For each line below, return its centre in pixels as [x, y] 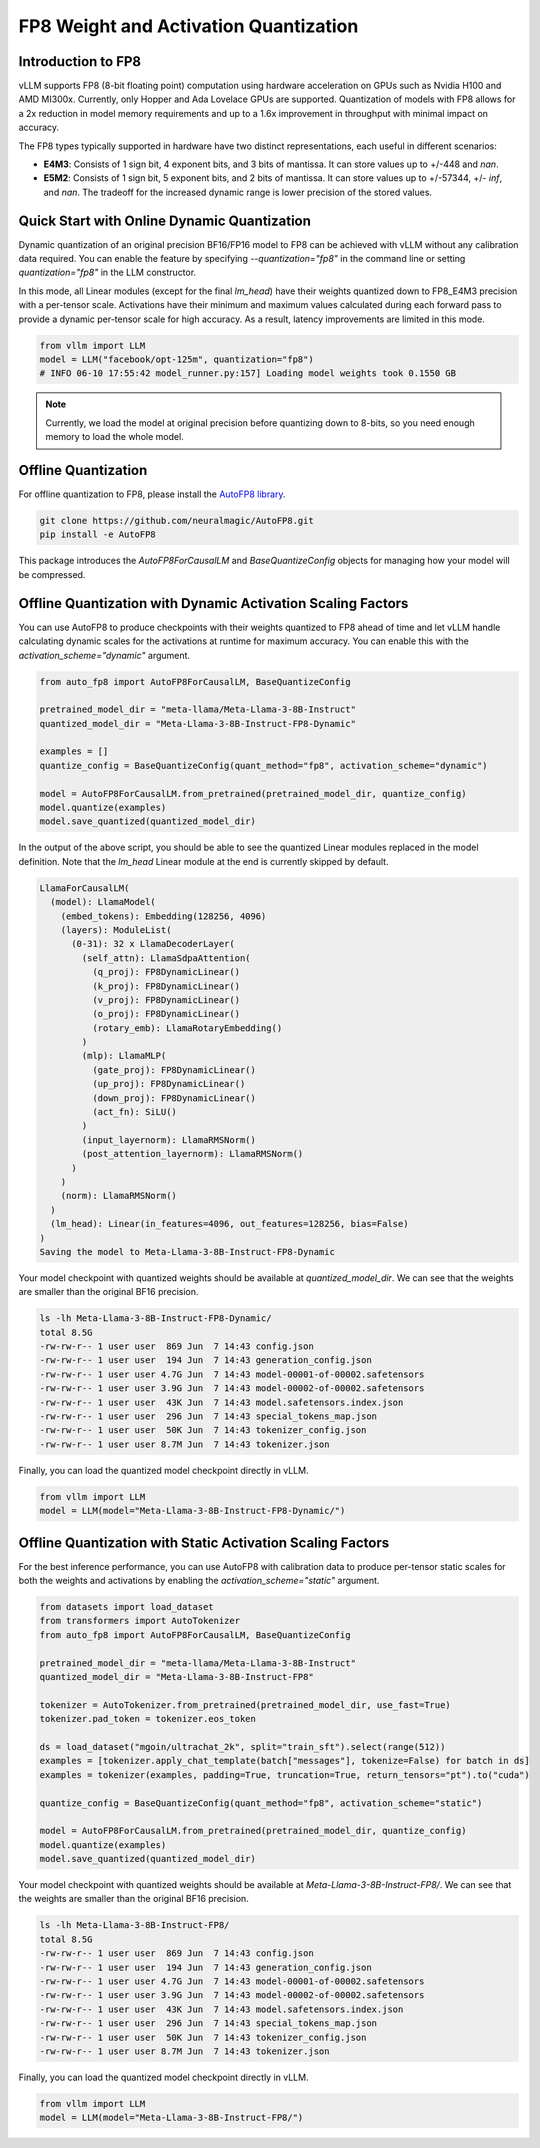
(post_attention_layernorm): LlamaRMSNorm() [192, 1154]
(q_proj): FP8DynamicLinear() [165, 972]
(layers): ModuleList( [116, 929]
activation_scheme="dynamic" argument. [104, 655]
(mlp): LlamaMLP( [124, 1056]
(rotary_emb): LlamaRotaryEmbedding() [187, 1028]
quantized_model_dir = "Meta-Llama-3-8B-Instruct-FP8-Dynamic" [198, 723]
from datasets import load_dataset [126, 1607]
